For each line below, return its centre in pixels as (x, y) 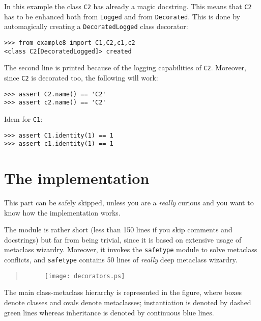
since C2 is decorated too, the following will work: (81, 77)
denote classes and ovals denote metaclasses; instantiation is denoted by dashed (128, 302)
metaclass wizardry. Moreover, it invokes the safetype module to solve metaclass (131, 249)
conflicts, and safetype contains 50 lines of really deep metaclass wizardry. (121, 260)
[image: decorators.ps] (85, 276)
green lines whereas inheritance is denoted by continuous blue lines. (109, 312)
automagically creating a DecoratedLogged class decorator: (96, 26)
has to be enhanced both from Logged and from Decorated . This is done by (122, 16)
